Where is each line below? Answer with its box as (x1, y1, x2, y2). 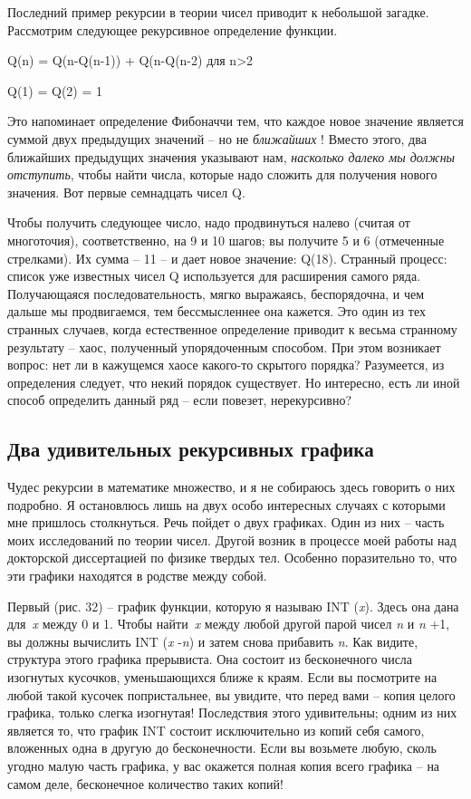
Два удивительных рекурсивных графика (7, 435, 374, 463)
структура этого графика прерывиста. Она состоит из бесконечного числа (7, 650, 413, 669)
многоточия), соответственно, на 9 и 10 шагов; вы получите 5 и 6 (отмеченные (7, 230, 445, 249)
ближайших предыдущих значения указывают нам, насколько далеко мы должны (7, 147, 456, 166)
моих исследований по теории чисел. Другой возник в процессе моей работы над (7, 530, 457, 549)
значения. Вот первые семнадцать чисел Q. (7, 182, 245, 201)
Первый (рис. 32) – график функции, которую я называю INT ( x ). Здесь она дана (7, 596, 459, 615)
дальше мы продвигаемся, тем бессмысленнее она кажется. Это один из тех (7, 302, 426, 321)
